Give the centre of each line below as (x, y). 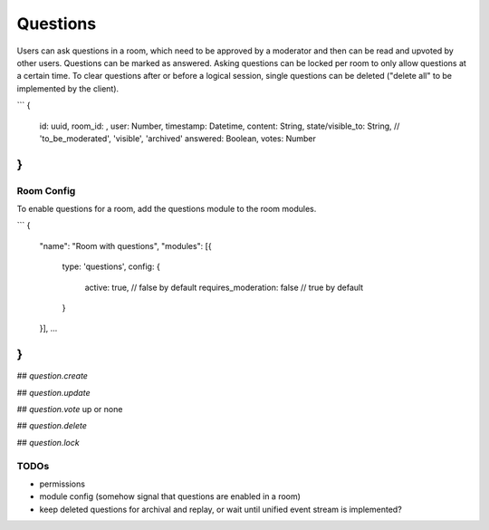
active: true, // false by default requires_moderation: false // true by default (224, 287)
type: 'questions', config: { (111, 266)
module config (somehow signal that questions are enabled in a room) (170, 496)
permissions (62, 484)
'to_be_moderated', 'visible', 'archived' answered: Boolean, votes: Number (178, 138)
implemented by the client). (68, 88)
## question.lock (48, 442)
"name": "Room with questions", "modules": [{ (125, 246)
